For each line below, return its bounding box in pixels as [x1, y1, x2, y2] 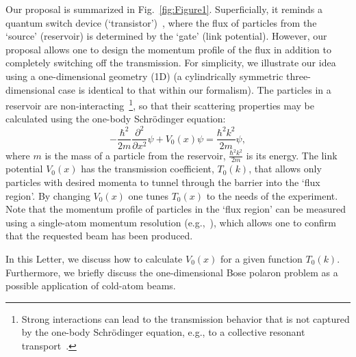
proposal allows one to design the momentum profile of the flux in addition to [5, 42, 331, 56]
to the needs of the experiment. [206, 188, 338, 202]
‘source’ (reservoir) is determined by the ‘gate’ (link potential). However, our [5, 29, 327, 43]
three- [286, 68, 311, 83]
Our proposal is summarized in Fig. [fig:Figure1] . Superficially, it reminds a [5, 2, 323, 16]
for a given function [220, 252, 303, 266]
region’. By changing [5, 188, 90, 202]
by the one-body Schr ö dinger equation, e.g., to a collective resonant [21, 325, 305, 339]
